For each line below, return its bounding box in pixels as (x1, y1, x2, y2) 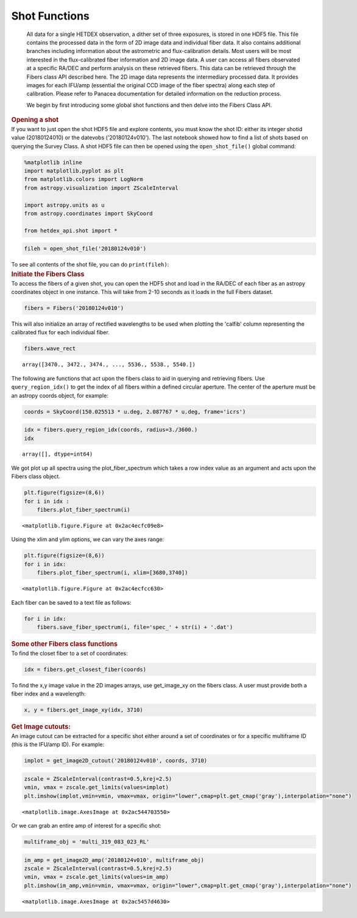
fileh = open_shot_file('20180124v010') (24, 245, 146, 253)
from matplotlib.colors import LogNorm (24, 176, 143, 183)
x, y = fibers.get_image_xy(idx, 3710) (24, 706, 143, 714)
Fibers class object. (11, 473, 61, 480)
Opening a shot (11, 116, 59, 124)
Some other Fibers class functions (11, 639, 118, 648)
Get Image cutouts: (11, 723, 71, 731)
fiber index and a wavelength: (11, 690, 86, 698)
